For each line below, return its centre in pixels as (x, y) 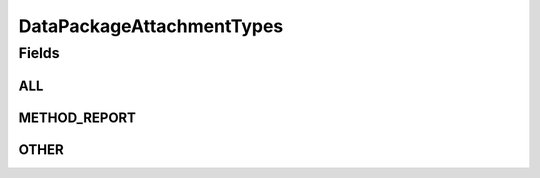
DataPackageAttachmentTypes (151, 26)
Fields (39, 53)
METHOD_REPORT (77, 117)
